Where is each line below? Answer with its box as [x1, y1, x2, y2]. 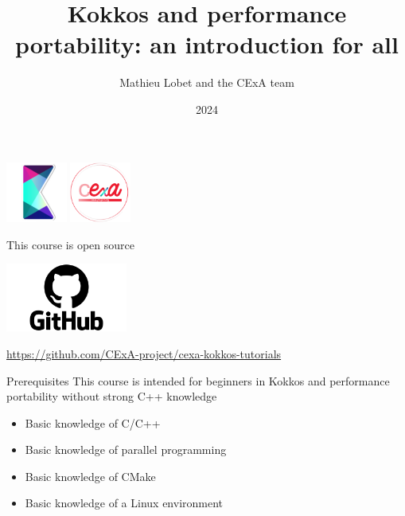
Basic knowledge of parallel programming [25, 441, 227, 458]
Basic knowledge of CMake [25, 467, 156, 484]
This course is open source [6, 236, 134, 252]
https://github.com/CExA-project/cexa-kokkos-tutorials [6, 345, 282, 362]
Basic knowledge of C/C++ [25, 414, 161, 431]
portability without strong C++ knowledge [6, 388, 217, 405]
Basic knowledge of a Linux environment [25, 494, 224, 511]
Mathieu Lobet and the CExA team [119, 74, 294, 91]
